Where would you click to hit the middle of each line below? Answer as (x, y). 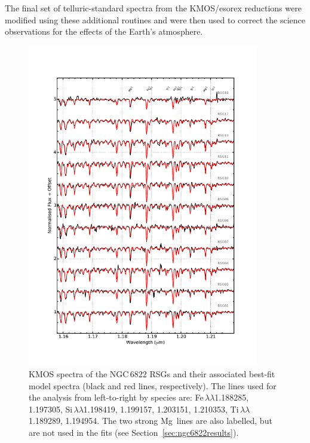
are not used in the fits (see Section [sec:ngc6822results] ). (134, 432)
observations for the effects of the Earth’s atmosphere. (104, 31)
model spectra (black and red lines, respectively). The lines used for (153, 385)
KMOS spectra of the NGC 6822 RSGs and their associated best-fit (152, 373)
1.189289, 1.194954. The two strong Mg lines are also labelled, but (151, 421)
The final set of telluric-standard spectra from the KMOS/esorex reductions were (153, 8)
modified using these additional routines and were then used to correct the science (155, 19)
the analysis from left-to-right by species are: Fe (116, 397)
